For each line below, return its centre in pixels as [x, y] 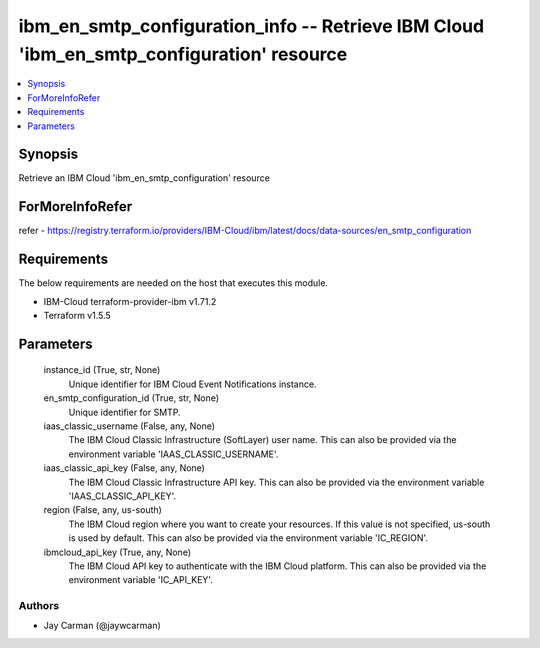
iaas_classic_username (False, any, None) [129, 426]
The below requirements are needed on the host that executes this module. [173, 283]
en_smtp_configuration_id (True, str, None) [131, 398]
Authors [39, 606]
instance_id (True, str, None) [102, 370]
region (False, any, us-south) [102, 510]
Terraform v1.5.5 [77, 316]
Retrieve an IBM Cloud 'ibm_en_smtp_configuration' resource [144, 178]
